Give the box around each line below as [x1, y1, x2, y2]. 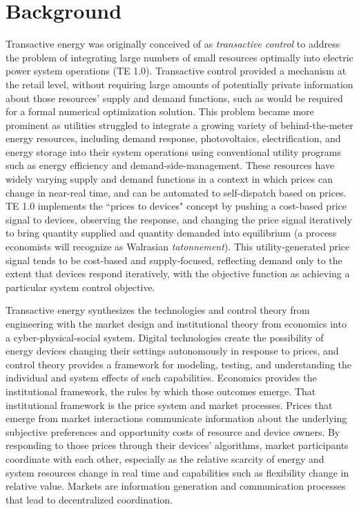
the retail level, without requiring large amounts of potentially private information [6, 77, 353, 91]
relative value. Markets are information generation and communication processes [6, 479, 346, 493]
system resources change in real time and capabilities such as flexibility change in [6, 465, 349, 479]
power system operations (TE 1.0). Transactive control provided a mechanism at [6, 63, 347, 78]
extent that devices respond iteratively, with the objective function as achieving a [6, 266, 350, 281]
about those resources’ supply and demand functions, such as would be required [6, 90, 343, 105]
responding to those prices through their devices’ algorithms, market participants [6, 438, 349, 452]
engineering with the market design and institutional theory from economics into [6, 317, 347, 330]
